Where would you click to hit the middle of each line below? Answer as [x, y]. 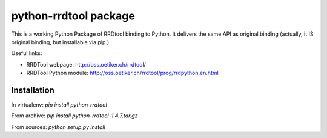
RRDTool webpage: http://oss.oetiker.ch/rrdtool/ [86, 64]
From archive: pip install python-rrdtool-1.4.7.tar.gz [75, 116]
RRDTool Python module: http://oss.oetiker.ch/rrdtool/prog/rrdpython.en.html [123, 73]
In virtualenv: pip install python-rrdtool [59, 105]
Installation [33, 90]
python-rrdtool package [73, 16]
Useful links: [27, 53]
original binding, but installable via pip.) [60, 42]
